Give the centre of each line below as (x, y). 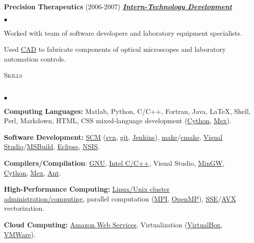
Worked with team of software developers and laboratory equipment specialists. (123, 33)
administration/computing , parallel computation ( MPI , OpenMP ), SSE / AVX (120, 198)
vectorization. (24, 208)
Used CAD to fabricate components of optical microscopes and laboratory (115, 49)
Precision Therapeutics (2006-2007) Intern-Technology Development (118, 6)
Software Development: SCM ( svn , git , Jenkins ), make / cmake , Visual (113, 137)
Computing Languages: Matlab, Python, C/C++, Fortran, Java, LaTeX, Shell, (127, 111)
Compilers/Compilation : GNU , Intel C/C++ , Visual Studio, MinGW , (114, 163)
